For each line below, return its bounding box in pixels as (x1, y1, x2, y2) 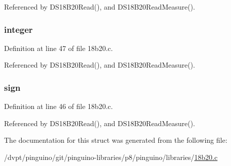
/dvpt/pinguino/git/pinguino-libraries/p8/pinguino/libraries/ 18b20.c (4, 152, 218, 162)
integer (4, 23, 33, 35)
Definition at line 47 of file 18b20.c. (4, 42, 113, 53)
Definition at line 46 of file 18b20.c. (4, 101, 113, 112)
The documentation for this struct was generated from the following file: (4, 135, 227, 145)
